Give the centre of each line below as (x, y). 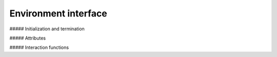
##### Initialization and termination (47, 29)
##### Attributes (28, 38)
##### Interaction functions (39, 47)
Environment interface (58, 13)
